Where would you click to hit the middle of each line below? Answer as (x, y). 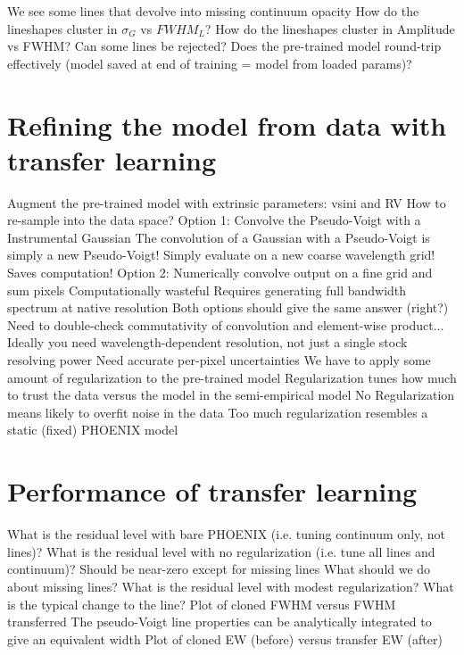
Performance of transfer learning (212, 491)
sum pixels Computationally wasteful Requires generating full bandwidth (207, 290)
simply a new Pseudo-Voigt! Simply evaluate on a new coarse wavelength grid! (221, 255)
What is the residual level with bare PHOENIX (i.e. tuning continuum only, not (227, 534)
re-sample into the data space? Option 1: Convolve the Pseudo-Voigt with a (214, 220)
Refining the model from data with (227, 124)
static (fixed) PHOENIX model (93, 430)
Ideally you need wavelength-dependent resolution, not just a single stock (207, 342)
